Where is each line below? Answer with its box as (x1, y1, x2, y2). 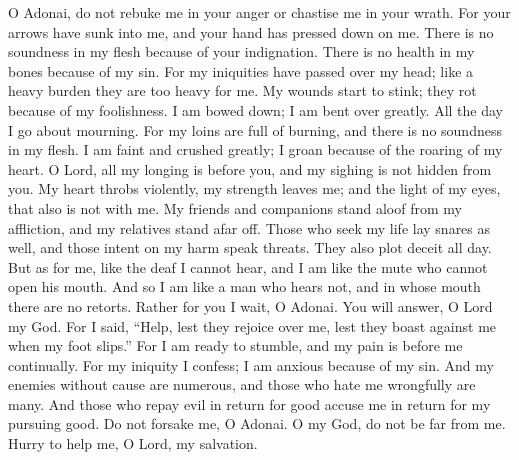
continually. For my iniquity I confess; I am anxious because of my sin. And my (8, 354, 494, 375)
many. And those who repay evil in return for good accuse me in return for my (8, 393, 491, 414)
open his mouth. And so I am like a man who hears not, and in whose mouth (8, 276, 481, 297)
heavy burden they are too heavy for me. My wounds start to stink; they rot (8, 80, 477, 101)
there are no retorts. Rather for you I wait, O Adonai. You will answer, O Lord (8, 295, 493, 316)
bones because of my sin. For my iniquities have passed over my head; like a (8, 60, 474, 81)
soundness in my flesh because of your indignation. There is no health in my (8, 41, 475, 62)
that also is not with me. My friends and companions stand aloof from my (8, 197, 462, 218)
